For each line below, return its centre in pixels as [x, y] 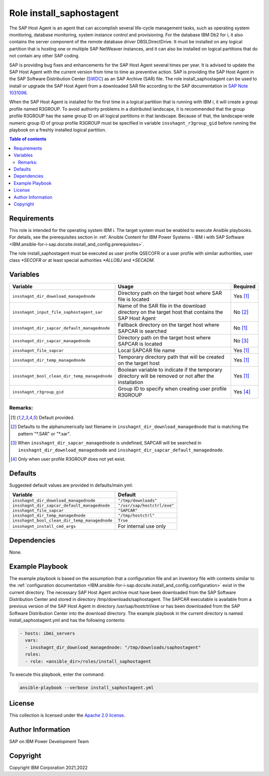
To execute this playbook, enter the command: [57, 674]
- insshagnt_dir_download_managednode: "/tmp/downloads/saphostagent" [113, 647]
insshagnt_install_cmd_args [44, 526]
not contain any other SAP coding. [44, 56]
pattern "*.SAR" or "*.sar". [44, 433]
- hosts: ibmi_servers [47, 634]
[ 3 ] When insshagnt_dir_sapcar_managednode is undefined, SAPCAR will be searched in [106, 443]
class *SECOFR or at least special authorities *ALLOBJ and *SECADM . [82, 260]
